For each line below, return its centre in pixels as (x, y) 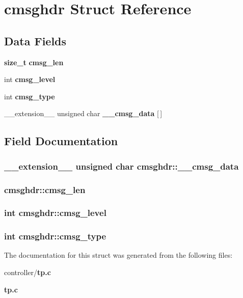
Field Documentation (61, 141)
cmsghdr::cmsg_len (45, 189)
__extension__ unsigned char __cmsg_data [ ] (83, 113)
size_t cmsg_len (34, 62)
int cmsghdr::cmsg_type (55, 236)
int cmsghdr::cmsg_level (55, 213)
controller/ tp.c (28, 272)
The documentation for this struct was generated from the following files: (118, 255)
